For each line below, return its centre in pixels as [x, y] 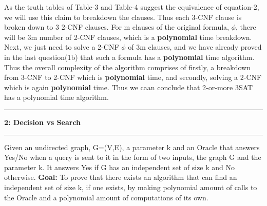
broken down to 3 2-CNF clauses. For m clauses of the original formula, [117, 27]
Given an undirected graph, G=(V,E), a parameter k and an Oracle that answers [132, 147]
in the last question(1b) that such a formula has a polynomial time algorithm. [129, 57]
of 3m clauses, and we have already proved [195, 47]
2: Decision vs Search [43, 122]
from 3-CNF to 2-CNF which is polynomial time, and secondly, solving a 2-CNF [133, 77]
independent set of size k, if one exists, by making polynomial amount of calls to [131, 187]
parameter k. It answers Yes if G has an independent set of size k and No [120, 167]
